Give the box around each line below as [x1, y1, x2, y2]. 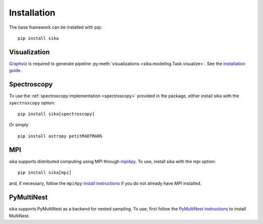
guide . [9, 68, 22, 73]
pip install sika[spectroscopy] [18, 111, 95, 117]
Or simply [9, 122, 29, 128]
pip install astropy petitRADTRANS [18, 133, 103, 138]
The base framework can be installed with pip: [9, 24, 102, 30]
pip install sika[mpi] [18, 170, 72, 175]
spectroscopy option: [9, 100, 56, 105]
